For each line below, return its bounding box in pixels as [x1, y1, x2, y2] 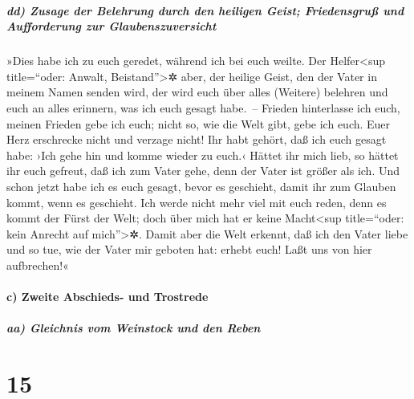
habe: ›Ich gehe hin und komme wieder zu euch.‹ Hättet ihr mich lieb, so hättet [6, 146, 399, 163]
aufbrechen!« [6, 256, 69, 273]
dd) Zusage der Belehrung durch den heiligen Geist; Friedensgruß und [6, 2, 404, 18]
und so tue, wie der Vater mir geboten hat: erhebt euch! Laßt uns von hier [6, 241, 372, 258]
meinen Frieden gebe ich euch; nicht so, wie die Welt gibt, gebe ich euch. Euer [6, 115, 391, 132]
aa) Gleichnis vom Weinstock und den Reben [6, 320, 261, 336]
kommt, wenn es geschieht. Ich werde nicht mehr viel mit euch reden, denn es [6, 193, 387, 210]
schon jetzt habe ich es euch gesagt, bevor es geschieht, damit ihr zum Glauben [6, 177, 396, 194]
